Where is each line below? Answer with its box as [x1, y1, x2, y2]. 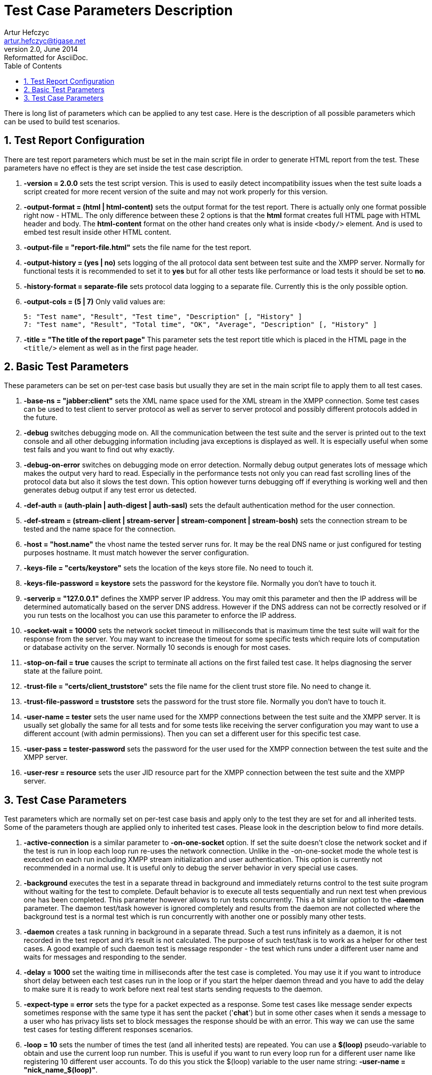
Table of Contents [4, 61, 62, 70]
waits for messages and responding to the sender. [24, 953, 186, 962]
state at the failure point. [24, 667, 103, 676]
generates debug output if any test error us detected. [24, 486, 197, 495]
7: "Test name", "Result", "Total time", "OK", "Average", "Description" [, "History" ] [24, 320, 377, 328]
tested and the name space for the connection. [24, 525, 176, 534]
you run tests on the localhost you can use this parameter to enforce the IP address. [24, 611, 296, 620]
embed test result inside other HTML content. [24, 227, 171, 236]
